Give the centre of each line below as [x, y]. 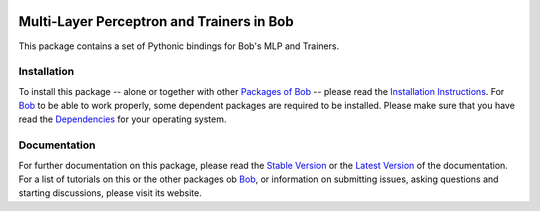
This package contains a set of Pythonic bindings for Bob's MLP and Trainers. [179, 46]
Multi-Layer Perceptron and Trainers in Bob [156, 21]
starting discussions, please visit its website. [110, 193]
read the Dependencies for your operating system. [122, 119]
